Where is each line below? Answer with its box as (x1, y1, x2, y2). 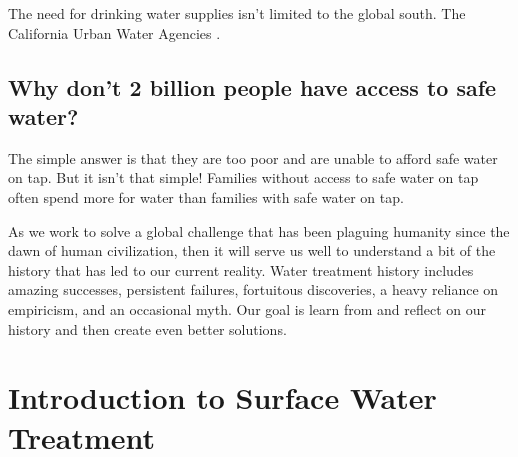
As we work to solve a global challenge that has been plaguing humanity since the (8, 220, 510, 241)
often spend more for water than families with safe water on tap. (8, 186, 404, 207)
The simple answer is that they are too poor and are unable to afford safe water (8, 147, 498, 168)
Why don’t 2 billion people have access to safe (8, 71, 497, 102)
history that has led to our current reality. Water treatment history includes (8, 259, 474, 280)
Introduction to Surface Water (8, 377, 437, 418)
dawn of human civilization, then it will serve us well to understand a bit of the (8, 240, 496, 261)
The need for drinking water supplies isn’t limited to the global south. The (8, 3, 466, 23)
